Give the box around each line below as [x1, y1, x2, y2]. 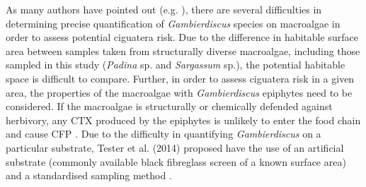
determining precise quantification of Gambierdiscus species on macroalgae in [6, 16, 341, 30]
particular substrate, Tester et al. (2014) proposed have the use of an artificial [6, 140, 344, 155]
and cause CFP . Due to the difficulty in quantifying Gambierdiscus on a [6, 126, 321, 141]
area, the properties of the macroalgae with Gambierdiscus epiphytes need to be [6, 85, 353, 99]
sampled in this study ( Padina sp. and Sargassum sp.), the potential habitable [6, 57, 345, 72]
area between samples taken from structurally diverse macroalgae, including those [6, 43, 360, 58]
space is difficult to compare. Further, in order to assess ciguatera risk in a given [6, 71, 355, 85]
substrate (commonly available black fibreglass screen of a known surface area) [6, 154, 346, 169]
